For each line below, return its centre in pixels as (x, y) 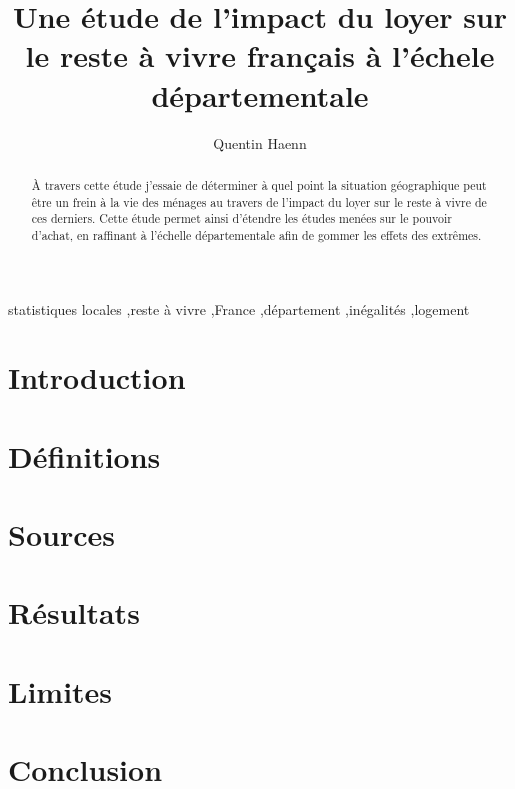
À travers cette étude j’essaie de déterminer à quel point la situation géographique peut (259, 184)
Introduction (97, 377)
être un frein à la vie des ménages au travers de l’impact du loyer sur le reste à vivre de (259, 201)
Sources (61, 534)
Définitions (84, 455)
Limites (60, 690)
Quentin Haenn (260, 142)
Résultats (74, 612)
